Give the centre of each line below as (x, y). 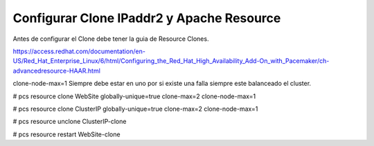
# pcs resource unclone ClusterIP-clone (70, 122)
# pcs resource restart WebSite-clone (66, 134)
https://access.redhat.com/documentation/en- (79, 51)
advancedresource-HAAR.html (56, 71)
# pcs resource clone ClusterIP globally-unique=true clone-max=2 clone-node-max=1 (135, 109)
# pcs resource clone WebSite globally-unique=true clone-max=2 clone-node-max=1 (134, 96)
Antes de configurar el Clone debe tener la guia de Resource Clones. (111, 39)
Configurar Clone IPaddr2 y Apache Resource (147, 18)
